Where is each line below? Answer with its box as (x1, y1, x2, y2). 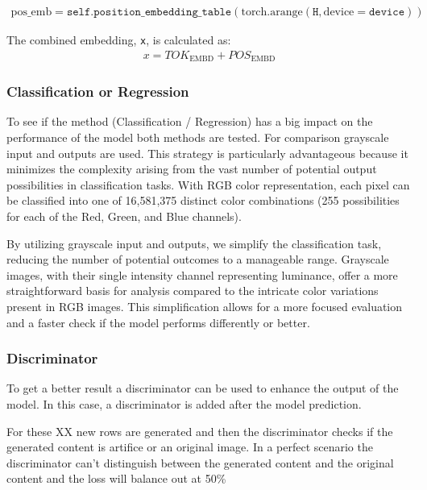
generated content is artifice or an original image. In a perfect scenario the (6, 438, 373, 455)
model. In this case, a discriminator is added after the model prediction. (6, 395, 362, 412)
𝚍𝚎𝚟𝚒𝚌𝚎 (368, 6, 405, 19)
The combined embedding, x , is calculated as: (6, 31, 231, 48)
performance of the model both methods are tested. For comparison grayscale (6, 128, 389, 145)
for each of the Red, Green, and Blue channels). (6, 207, 242, 224)
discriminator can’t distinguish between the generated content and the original (6, 454, 394, 471)
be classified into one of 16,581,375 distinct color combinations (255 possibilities (6, 192, 400, 209)
